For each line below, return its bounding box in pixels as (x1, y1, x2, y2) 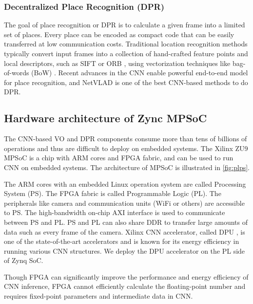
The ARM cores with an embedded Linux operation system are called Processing (4, 178, 246, 189)
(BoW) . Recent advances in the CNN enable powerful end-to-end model (31, 67, 248, 78)
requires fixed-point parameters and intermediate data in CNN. (4, 291, 193, 301)
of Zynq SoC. (4, 255, 43, 265)
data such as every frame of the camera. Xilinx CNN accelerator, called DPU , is (4, 226, 245, 237)
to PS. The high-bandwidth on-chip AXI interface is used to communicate (4, 207, 225, 217)
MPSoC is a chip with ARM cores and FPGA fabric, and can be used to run (4, 152, 234, 163)
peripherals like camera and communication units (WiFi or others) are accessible (4, 197, 245, 208)
